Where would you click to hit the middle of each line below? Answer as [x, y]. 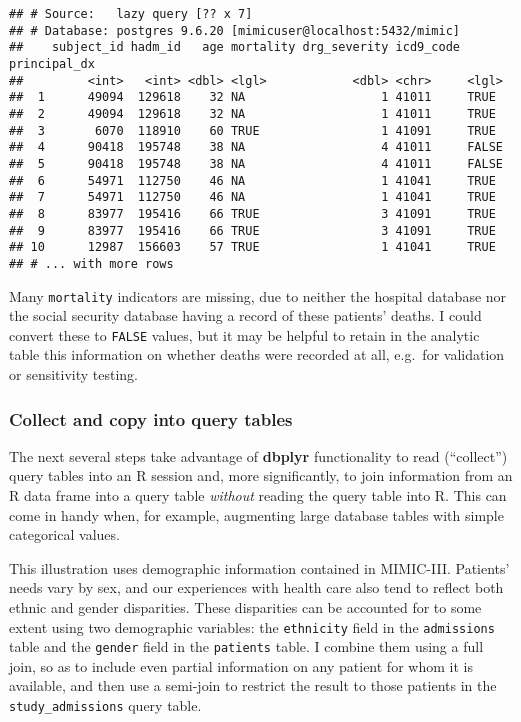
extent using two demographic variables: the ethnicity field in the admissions [252, 626]
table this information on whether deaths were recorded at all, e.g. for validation [257, 354]
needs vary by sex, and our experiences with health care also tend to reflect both [256, 587]
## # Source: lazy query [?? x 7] [131, 14]
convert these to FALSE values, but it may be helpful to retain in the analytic [244, 334]
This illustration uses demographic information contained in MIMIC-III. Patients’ [259, 567]
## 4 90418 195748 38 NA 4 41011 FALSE [256, 147]
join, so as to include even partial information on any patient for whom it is [241, 665]
